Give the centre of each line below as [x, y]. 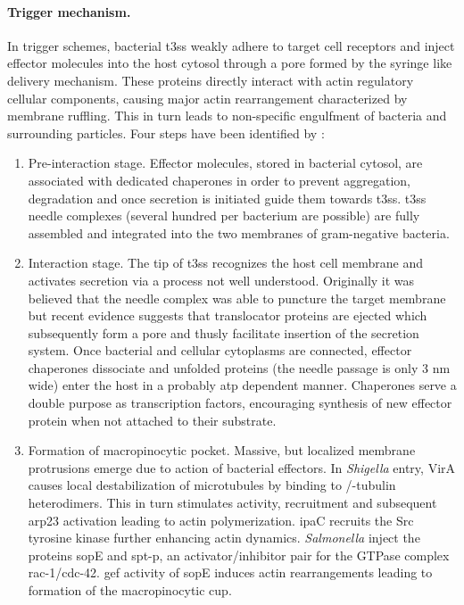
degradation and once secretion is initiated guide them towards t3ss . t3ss [227, 198]
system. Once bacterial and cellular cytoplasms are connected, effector [220, 350]
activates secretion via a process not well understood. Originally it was [221, 280]
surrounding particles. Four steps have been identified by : [166, 133]
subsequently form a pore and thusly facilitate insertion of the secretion [224, 332]
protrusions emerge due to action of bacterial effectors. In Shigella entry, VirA [242, 467]
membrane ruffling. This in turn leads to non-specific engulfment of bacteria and [227, 116]
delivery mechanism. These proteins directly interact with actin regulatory [211, 80]
